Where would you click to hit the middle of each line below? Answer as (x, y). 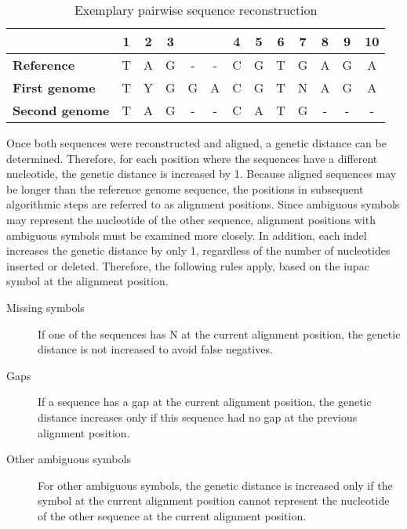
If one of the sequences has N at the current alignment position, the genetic (219, 333)
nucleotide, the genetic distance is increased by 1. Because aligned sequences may (202, 174)
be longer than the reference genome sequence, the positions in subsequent (185, 188)
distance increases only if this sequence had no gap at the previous (198, 417)
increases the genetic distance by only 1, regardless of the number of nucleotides (198, 250)
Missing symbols (45, 307)
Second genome (61, 110)
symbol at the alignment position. (87, 281)
